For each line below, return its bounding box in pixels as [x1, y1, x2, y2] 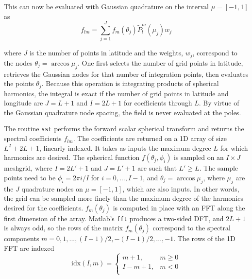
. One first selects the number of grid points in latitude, [78, 57, 243, 68]
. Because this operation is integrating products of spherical [41, 78, 219, 88]
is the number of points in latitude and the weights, [29, 48, 183, 58]
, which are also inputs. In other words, [122, 183, 239, 193]
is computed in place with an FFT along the [113, 202, 245, 212]
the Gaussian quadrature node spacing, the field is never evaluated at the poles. [4, 107, 241, 117]
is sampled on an [174, 152, 224, 162]
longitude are [4, 98, 43, 108]
